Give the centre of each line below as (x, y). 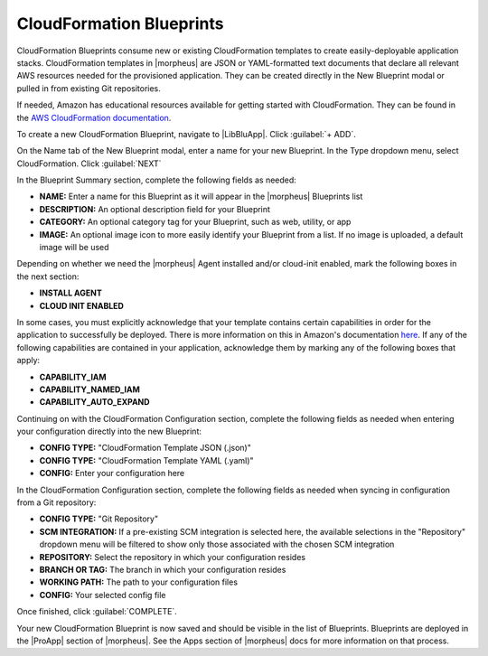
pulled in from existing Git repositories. (89, 88)
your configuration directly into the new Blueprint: (109, 431)
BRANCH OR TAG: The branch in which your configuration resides (163, 570)
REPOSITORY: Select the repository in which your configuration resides (173, 557)
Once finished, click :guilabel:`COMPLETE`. (97, 612)
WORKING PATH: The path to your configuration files (139, 582)
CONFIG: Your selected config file (103, 595)
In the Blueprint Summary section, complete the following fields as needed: (157, 180)
